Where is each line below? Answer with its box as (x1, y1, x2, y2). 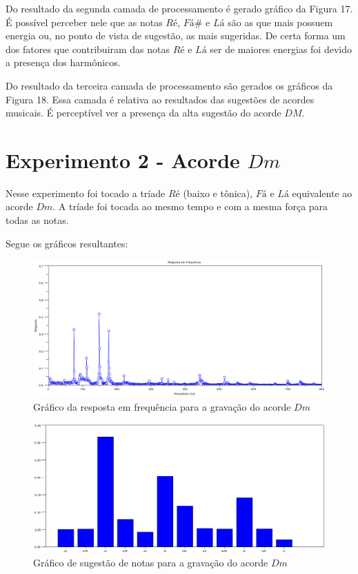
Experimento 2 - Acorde (6, 145, 240, 174)
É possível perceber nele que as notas (6, 14, 163, 29)
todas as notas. (6, 213, 69, 227)
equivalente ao (292, 185, 352, 200)
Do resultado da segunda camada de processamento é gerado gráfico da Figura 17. (6, 1, 353, 15)
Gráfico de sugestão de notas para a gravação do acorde (33, 555, 268, 570)
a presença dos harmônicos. (6, 55, 121, 70)
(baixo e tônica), (183, 185, 253, 200)
